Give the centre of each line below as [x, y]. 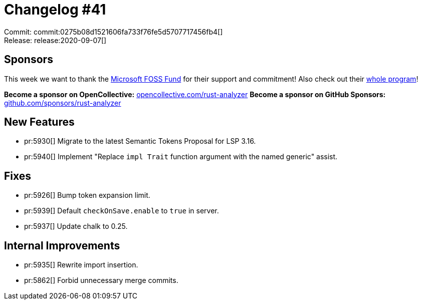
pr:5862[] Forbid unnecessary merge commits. [101, 280]
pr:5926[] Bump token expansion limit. [87, 195]
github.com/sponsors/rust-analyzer [63, 103]
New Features [39, 122]
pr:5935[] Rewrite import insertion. [81, 265]
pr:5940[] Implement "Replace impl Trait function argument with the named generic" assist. [181, 157]
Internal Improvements [62, 245]
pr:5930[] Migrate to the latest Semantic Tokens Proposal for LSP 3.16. [140, 141]
